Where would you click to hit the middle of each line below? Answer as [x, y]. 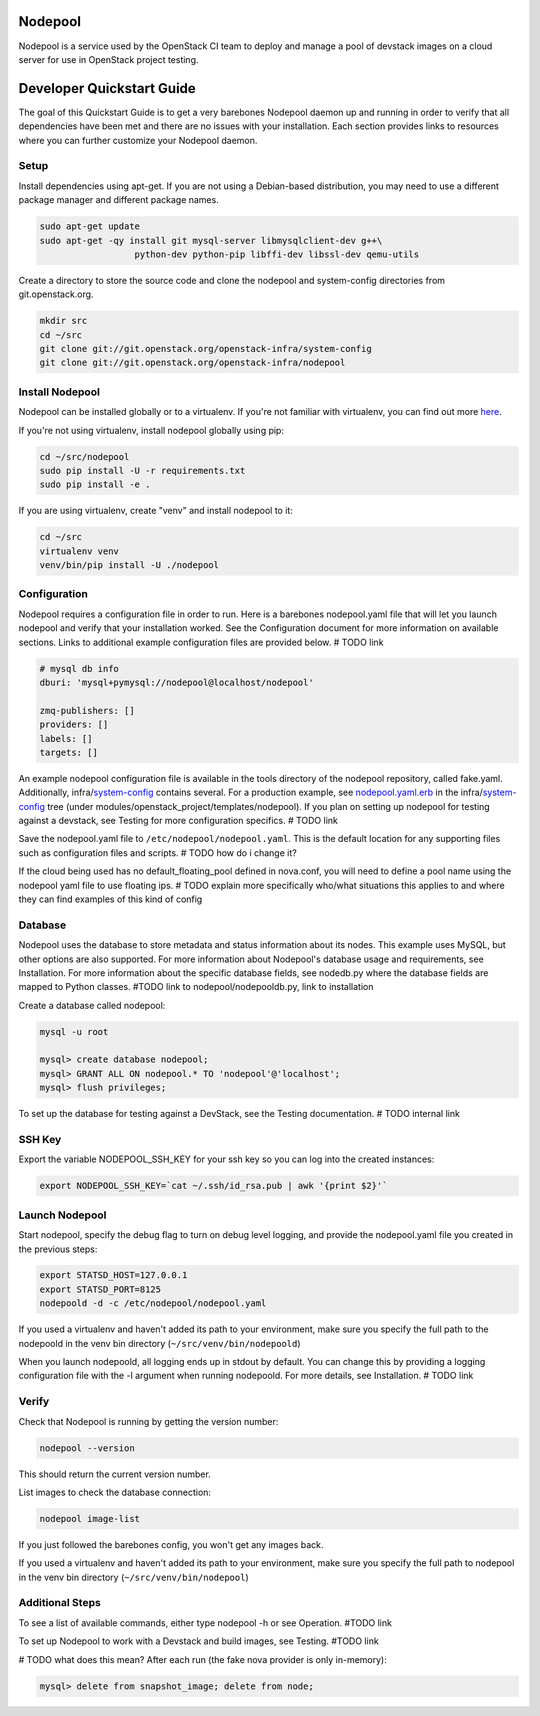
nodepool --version [87, 1448]
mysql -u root [74, 1031]
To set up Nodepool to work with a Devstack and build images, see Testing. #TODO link [198, 1641]
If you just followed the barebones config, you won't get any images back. [171, 1544]
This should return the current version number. [115, 1474]
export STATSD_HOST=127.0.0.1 [113, 1275]
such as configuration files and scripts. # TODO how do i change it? [157, 852]
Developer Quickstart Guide [107, 88]
